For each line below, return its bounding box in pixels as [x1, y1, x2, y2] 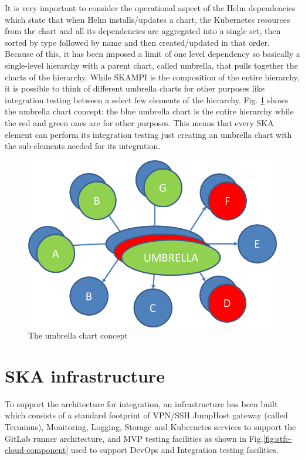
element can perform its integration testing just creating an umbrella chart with [5, 128, 292, 140]
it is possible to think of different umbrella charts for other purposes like [5, 82, 265, 94]
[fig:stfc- [263, 432, 292, 444]
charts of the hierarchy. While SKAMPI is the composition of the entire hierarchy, [5, 70, 300, 83]
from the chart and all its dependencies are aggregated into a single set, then [5, 25, 281, 37]
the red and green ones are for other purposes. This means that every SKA [5, 116, 274, 128]
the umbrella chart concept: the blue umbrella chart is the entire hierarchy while [5, 105, 294, 117]
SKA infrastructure [5, 363, 165, 387]
